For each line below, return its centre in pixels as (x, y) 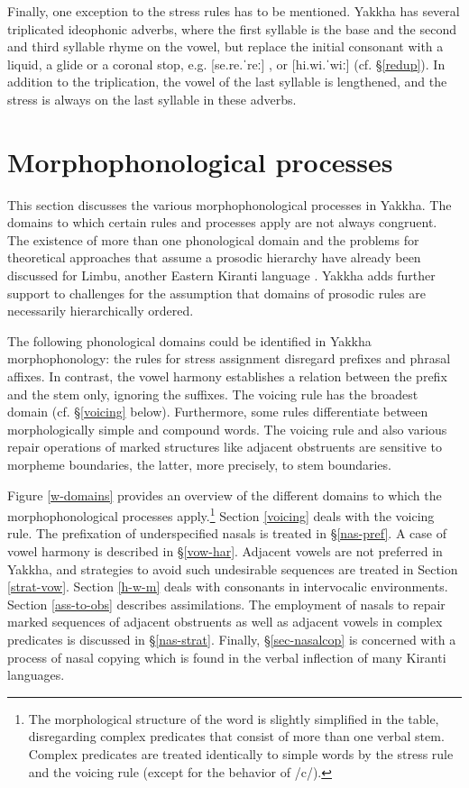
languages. (36, 675)
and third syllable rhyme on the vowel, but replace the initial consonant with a (225, 46)
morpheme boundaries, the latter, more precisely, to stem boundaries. (199, 464)
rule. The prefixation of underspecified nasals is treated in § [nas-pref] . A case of (227, 533)
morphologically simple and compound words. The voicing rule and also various (227, 429)
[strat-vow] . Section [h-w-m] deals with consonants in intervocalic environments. (228, 586)
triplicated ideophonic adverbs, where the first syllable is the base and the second (232, 28)
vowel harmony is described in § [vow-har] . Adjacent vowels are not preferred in (225, 551)
